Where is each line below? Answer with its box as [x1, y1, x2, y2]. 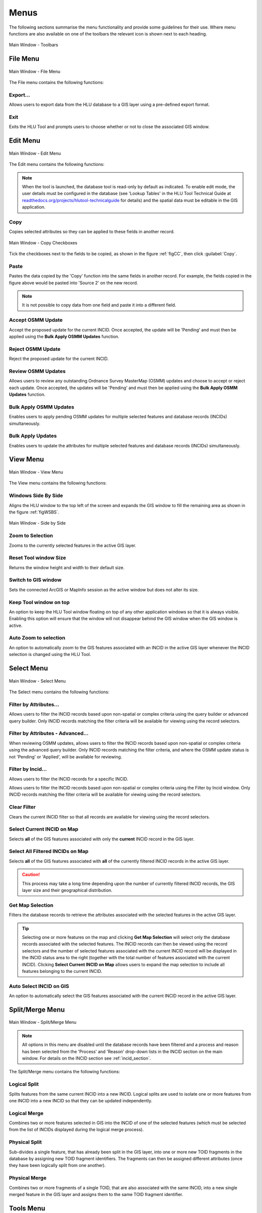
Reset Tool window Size [9, 555, 66, 561]
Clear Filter [9, 803, 36, 810]
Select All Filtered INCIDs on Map [9, 848, 89, 855]
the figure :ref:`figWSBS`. [9, 509, 60, 515]
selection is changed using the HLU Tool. [9, 652, 91, 657]
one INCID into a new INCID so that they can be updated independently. [9, 1098, 152, 1103]
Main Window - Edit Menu [9, 150, 61, 156]
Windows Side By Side [9, 492, 63, 499]
